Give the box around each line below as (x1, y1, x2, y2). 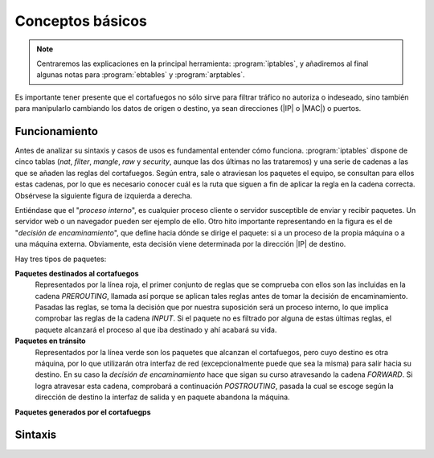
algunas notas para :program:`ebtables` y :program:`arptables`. (36, 70, 245, 80)
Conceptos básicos (14, 12, 148, 30)
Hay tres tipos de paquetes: (14, 254, 107, 264)
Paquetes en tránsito (14, 336, 86, 346)
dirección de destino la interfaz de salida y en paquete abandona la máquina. (35, 392, 290, 402)
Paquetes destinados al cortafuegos (14, 268, 139, 278)
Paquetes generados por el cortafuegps (14, 407, 151, 417)
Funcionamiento (14, 125, 98, 138)
